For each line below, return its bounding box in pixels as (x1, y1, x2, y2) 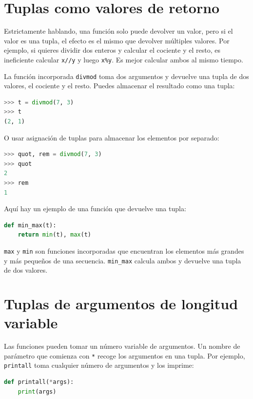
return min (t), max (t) (18, 231, 92, 239)
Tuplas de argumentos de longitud (4, 294, 238, 314)
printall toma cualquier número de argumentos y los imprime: (4, 360, 194, 370)
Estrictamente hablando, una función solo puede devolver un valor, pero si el (4, 26, 233, 36)
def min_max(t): (4, 221, 57, 229)
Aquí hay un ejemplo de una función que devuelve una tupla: (4, 203, 186, 214)
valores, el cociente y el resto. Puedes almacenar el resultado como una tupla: (4, 80, 235, 91)
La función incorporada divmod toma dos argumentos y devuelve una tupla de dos (4, 71, 249, 81)
